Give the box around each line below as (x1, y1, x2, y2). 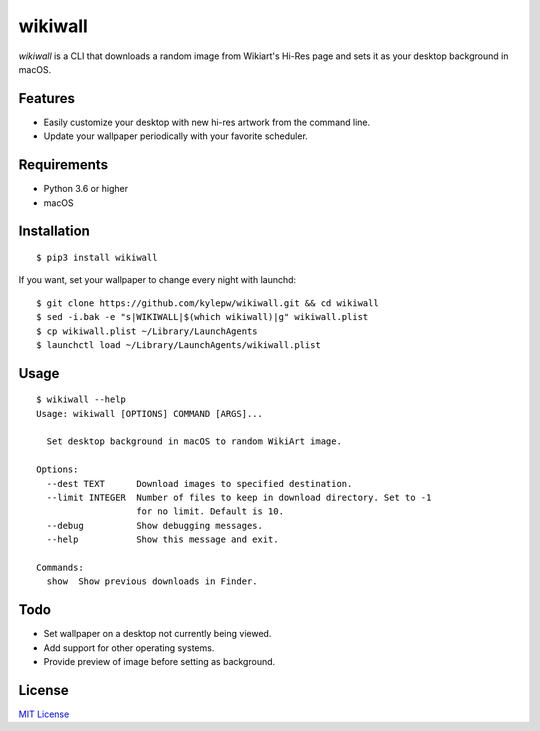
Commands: (36, 561, 84, 573)
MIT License (18, 708, 70, 720)
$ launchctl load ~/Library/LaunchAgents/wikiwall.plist (36, 339, 322, 350)
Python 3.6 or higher (43, 183, 129, 195)
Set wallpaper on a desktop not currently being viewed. (43, 628, 272, 640)
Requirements (18, 156, 109, 174)
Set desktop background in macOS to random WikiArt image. (46, 436, 342, 447)
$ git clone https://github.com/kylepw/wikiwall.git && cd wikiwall (36, 297, 379, 309)
